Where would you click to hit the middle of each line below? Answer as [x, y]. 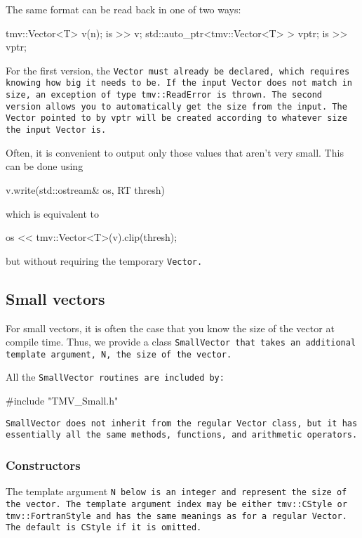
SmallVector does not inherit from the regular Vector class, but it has [182, 423]
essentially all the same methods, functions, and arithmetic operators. [182, 435]
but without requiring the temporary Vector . [104, 260]
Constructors [43, 465]
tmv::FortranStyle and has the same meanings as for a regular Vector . [176, 516]
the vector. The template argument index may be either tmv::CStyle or [176, 504]
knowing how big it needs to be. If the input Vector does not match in [179, 83]
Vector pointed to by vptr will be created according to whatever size [176, 118]
